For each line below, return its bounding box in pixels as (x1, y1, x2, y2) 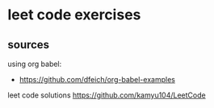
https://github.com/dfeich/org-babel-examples (19, 75, 175, 84)
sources (7, 38, 50, 52)
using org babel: (7, 59, 62, 69)
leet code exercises (7, 6, 141, 24)
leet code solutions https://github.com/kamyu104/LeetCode (7, 90, 207, 100)
